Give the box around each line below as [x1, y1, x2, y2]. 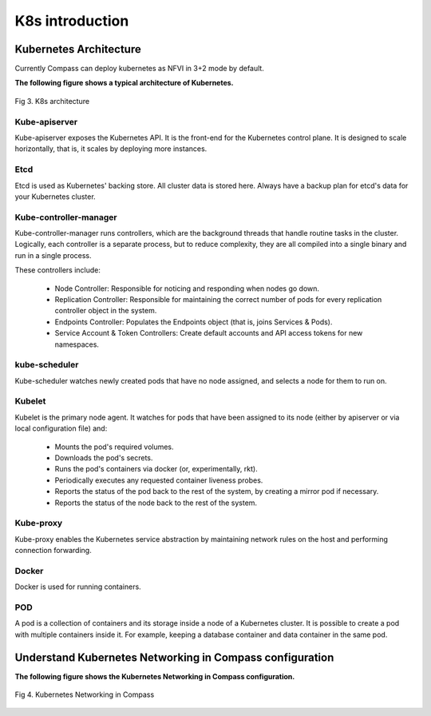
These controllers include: [14, 265, 101, 275]
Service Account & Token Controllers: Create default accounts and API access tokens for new [54, 328, 363, 338]
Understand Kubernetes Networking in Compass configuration [14, 650, 334, 664]
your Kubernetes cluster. [14, 192, 96, 201]
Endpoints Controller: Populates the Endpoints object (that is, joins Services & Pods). [54, 316, 333, 327]
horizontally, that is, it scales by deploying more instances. [14, 144, 208, 153]
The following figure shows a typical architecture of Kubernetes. [14, 78, 235, 88]
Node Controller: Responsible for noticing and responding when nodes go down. [54, 284, 319, 293]
